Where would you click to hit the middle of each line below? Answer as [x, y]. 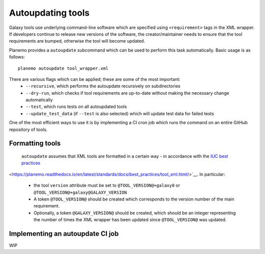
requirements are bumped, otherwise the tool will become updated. [77, 41]
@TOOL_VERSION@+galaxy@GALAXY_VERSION [80, 192]
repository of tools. [28, 129]
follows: [17, 57]
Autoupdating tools [49, 13]
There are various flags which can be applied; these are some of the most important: [95, 79]
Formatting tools [35, 143]
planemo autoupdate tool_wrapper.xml [63, 68]
